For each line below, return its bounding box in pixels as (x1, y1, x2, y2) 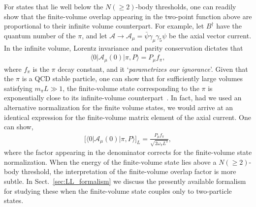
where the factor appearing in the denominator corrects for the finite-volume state (4, 147, 252, 157)
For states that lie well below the (4, 1, 103, 11)
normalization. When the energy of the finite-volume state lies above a (4, 156, 217, 167)
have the (216, 21, 242, 31)
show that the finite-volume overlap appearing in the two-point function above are (4, 11, 252, 21)
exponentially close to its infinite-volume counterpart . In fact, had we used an (4, 92, 242, 103)
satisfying (4, 83, 32, 93)
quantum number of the (4, 30, 76, 40)
